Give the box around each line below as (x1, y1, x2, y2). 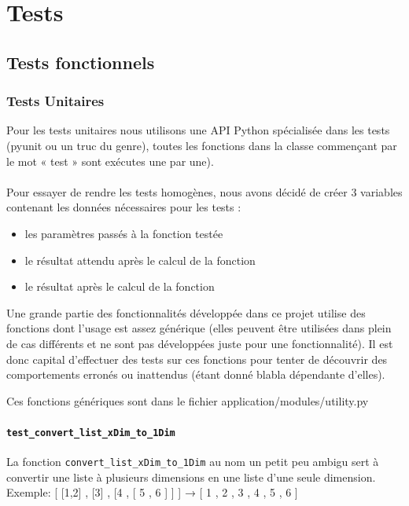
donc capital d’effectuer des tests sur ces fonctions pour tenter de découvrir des (6, 350, 388, 367)
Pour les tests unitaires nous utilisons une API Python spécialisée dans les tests (6, 122, 390, 138)
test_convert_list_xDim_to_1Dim (6, 427, 175, 438)
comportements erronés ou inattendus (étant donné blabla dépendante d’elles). (6, 366, 385, 383)
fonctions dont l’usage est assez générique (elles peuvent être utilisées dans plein (6, 320, 392, 336)
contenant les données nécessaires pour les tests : (6, 199, 241, 215)
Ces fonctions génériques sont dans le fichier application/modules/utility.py (6, 392, 369, 409)
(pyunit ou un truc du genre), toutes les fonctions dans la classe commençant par (6, 137, 397, 153)
